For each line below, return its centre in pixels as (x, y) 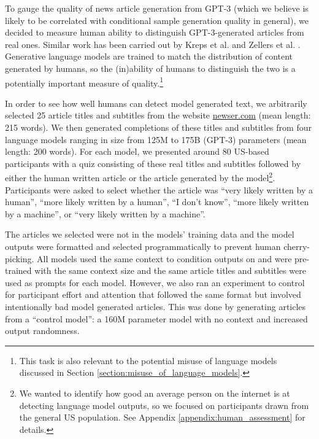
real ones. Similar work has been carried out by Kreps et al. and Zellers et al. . (153, 44)
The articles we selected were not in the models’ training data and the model (150, 234)
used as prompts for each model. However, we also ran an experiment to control (155, 282)
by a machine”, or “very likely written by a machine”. (105, 213)
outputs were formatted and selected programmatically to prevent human (143, 246)
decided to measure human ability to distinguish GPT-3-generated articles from (155, 32)
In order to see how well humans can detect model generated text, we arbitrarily (156, 103)
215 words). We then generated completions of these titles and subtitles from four (158, 127)
